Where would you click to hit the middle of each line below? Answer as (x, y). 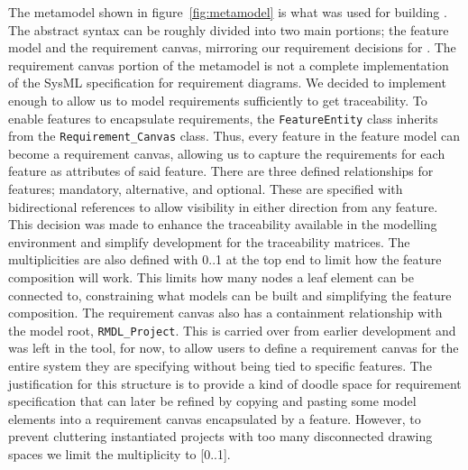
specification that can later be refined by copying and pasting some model (212, 401)
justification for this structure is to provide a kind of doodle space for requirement (235, 383)
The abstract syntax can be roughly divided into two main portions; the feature (229, 29)
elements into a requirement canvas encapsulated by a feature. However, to (215, 418)
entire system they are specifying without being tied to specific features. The (220, 366)
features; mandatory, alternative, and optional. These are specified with (206, 189)
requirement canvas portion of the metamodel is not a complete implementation (229, 65)
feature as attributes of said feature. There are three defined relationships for (221, 171)
